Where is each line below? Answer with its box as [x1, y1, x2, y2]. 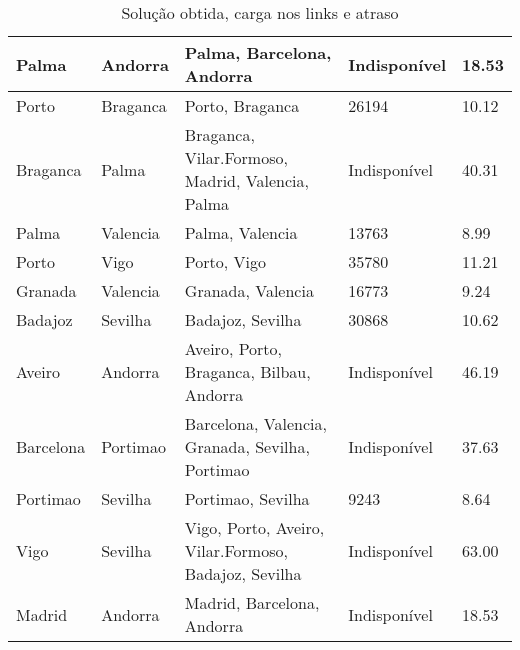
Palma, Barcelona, [184, 41, 332, 64]
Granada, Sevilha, [184, 435, 310, 458]
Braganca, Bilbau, [184, 360, 311, 383]
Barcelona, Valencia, [184, 412, 327, 435]
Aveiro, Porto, [184, 337, 283, 360]
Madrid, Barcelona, [184, 591, 320, 614]
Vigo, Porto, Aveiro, [184, 516, 325, 539]
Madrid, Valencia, [184, 169, 309, 192]
